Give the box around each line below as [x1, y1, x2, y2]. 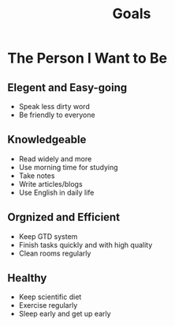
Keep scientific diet [18, 292, 82, 301]
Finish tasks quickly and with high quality [18, 240, 153, 249]
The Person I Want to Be [7, 49, 167, 67]
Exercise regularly [18, 301, 78, 310]
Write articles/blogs [18, 179, 84, 188]
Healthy [7, 271, 47, 285]
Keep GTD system [18, 231, 78, 241]
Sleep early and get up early [18, 309, 111, 319]
